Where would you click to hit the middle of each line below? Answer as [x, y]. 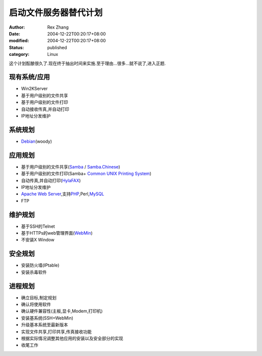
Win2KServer [34, 89]
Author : [17, 27]
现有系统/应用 [30, 77]
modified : [19, 41]
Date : [15, 34]
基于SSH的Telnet [38, 226]
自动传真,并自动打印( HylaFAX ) [51, 180]
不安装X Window [38, 240]
